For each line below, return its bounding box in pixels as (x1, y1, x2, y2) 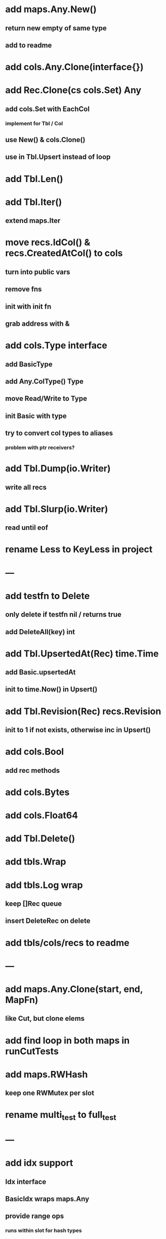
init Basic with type (5, 411, 67, 420)
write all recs (5, 483, 47, 492)
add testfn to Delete (5, 590, 90, 602)
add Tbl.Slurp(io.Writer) (5, 503, 108, 514)
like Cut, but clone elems (5, 1014, 85, 1023)
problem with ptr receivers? (5, 444, 75, 451)
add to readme (5, 41, 52, 49)
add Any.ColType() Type (5, 377, 84, 386)
